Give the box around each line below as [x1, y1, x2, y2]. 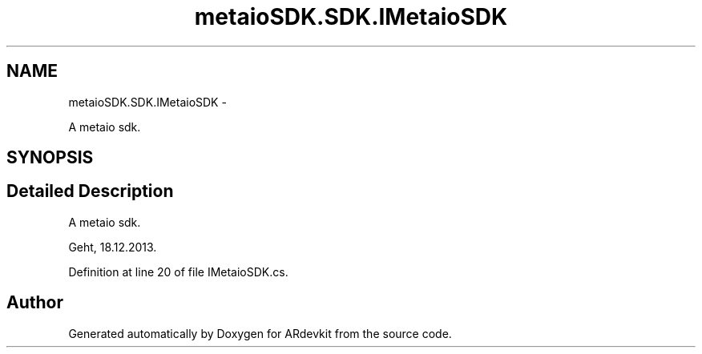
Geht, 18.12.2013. [68, 239, 157, 254]
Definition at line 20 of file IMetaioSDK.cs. [68, 264, 288, 279]
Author [6, 292, 63, 313]
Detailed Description [6, 181, 174, 202]
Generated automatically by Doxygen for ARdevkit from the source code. [68, 326, 452, 340]
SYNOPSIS [6, 147, 94, 168]
